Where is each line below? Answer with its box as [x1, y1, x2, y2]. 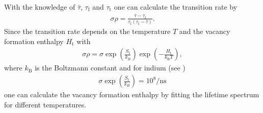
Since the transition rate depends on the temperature [4, 26, 171, 36]
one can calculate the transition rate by [114, 2, 238, 12]
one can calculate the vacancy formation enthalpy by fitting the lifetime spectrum [4, 89, 259, 100]
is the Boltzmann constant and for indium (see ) [35, 62, 186, 73]
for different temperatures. [4, 99, 87, 109]
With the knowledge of [4, 2, 75, 12]
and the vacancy [179, 26, 230, 36]
